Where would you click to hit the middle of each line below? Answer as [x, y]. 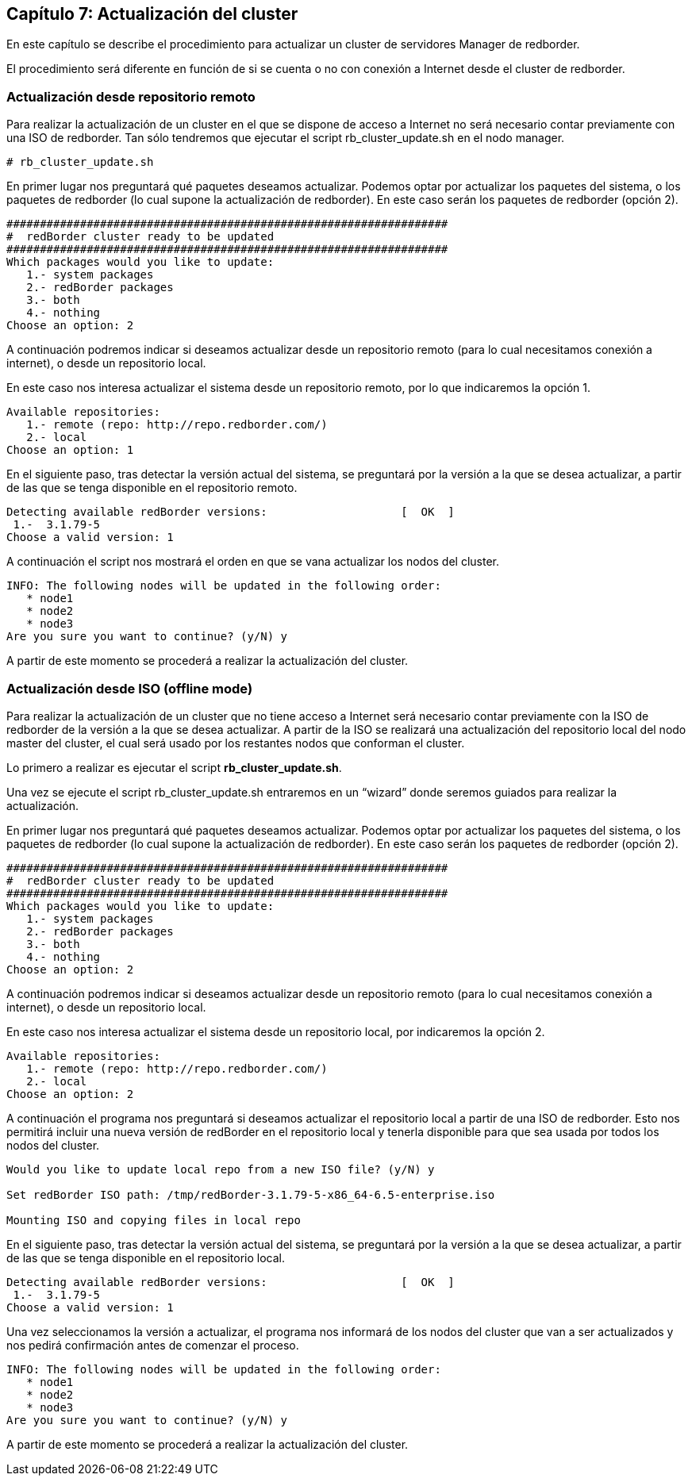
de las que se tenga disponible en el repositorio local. [146, 1257]
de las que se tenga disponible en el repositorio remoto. [152, 488]
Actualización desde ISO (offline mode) [130, 688]
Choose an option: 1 [70, 450]
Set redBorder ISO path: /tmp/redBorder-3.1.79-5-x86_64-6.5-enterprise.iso [251, 1194]
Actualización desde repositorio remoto [131, 96]
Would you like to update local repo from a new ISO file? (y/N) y [221, 1169]
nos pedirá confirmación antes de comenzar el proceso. [153, 1345]
